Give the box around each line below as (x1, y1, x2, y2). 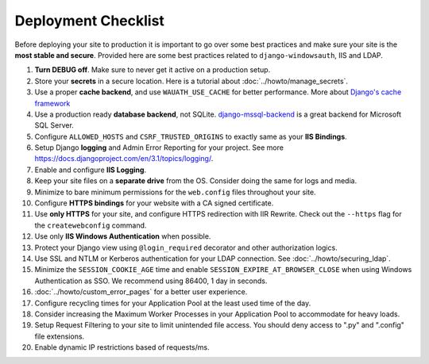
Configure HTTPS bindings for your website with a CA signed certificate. (34, 198, 274, 208)
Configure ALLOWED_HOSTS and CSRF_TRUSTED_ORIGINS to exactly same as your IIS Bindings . (34, 132, 347, 141)
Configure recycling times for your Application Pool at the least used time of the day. (34, 298, 311, 308)
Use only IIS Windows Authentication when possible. (34, 232, 211, 241)
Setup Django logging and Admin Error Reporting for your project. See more (34, 143, 284, 152)
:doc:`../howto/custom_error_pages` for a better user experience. (34, 287, 248, 297)
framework (34, 98, 71, 108)
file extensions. (34, 331, 85, 341)
